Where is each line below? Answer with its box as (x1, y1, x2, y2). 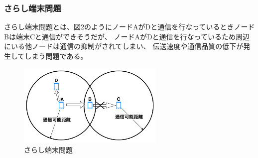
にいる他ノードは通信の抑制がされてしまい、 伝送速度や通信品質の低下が (4, 41, 244, 51)
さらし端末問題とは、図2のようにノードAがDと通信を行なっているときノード (4, 21, 255, 32)
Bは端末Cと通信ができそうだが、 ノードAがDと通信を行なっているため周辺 (4, 31, 250, 41)
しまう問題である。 (24, 51, 88, 61)
